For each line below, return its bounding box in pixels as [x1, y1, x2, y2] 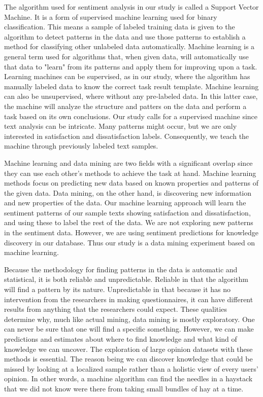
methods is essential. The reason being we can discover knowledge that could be [4, 353, 253, 364]
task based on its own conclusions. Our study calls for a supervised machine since [4, 111, 258, 121]
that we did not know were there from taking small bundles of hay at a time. [4, 383, 244, 393]
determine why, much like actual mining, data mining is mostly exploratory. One [4, 313, 255, 324]
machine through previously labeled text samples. [4, 140, 158, 151]
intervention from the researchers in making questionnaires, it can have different [4, 294, 253, 304]
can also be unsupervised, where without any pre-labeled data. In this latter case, [4, 91, 258, 101]
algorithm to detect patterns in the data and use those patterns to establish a [4, 31, 246, 42]
